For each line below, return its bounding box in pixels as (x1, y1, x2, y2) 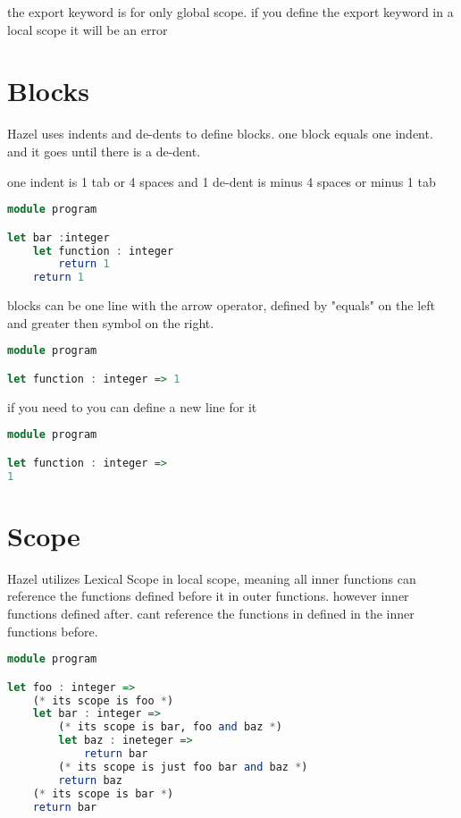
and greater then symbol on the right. (7, 313, 214, 332)
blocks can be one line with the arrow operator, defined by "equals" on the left (7, 296, 436, 315)
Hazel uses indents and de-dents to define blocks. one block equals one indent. (7, 124, 433, 143)
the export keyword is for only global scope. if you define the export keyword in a (7, 3, 454, 21)
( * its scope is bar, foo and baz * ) (58, 721, 282, 734)
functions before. (7, 621, 98, 640)
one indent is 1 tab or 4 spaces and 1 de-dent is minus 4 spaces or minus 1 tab (7, 172, 436, 190)
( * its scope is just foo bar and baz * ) (58, 760, 308, 773)
